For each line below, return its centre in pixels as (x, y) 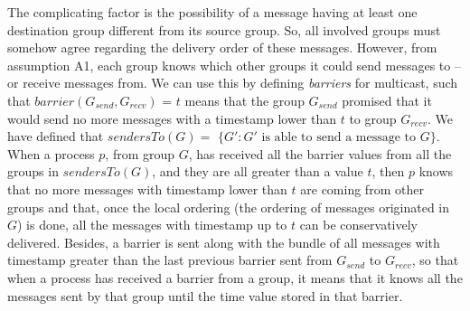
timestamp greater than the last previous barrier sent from (170, 260)
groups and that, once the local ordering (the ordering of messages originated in (229, 207)
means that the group (244, 100)
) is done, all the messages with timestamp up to (152, 225)
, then (388, 171)
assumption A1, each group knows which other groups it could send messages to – (234, 65)
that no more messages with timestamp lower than (147, 188)
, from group (140, 153)
